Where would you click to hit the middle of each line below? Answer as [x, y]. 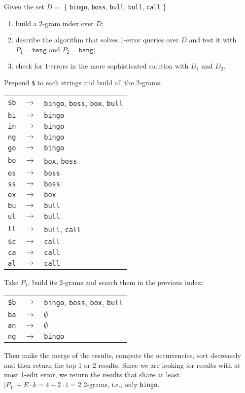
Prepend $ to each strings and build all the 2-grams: [83, 83]
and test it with [213, 40]
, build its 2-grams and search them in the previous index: [116, 282]
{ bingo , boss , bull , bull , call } [115, 6]
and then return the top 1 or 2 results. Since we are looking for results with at [122, 365]
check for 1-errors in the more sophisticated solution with [102, 66]
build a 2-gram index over [54, 23]
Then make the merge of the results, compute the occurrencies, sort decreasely [122, 355]
